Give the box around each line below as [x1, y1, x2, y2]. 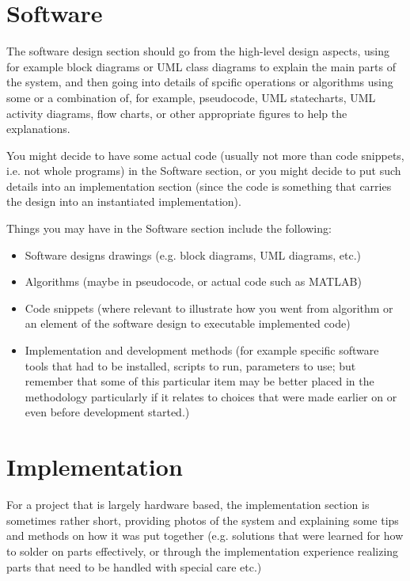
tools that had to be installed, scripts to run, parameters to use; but [25, 357, 356, 374]
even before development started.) [25, 404, 190, 420]
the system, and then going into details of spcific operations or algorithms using [6, 74, 393, 90]
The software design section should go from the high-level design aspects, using [6, 43, 390, 59]
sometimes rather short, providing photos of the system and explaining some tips [6, 511, 399, 528]
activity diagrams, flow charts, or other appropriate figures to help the [6, 104, 347, 121]
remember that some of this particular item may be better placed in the [25, 373, 374, 389]
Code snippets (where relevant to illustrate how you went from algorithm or [25, 299, 393, 316]
